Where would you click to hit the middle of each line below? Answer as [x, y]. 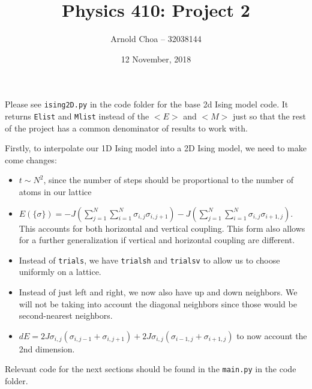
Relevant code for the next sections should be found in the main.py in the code [151, 369]
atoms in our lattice [55, 191]
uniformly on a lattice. [60, 272]
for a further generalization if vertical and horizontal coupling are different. [157, 240]
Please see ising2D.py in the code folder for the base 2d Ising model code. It [147, 104]
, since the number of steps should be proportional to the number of [168, 180]
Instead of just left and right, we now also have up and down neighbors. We [158, 292]
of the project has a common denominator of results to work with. [126, 128]
